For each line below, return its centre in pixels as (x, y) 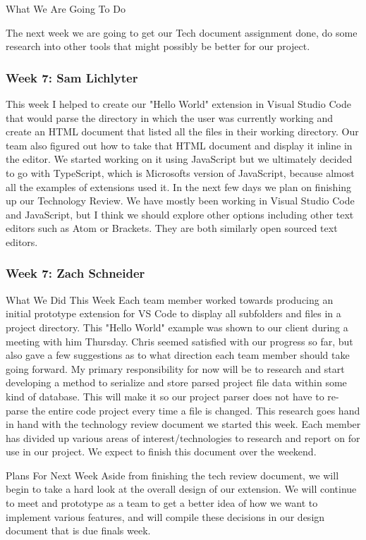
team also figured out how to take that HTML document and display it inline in (179, 145)
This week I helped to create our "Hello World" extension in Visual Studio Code (178, 104)
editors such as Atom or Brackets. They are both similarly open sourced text (172, 228)
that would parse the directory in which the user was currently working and (170, 117)
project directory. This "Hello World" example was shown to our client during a (177, 327)
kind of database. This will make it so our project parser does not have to (165, 396)
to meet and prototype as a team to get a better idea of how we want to (162, 503)
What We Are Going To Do (66, 8)
